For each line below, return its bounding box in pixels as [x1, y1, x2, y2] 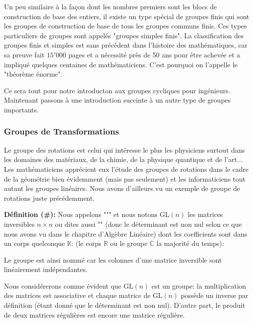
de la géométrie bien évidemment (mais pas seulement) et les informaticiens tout [4, 173, 246, 184]
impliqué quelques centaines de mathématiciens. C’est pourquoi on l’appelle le [4, 59, 238, 69]
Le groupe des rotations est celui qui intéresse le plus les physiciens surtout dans [4, 144, 245, 155]
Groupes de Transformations [4, 125, 119, 137]
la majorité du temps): [156, 238, 224, 248]
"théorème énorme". [4, 69, 63, 79]
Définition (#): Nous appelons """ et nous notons [4, 209, 158, 219]
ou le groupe [110, 238, 148, 248]
